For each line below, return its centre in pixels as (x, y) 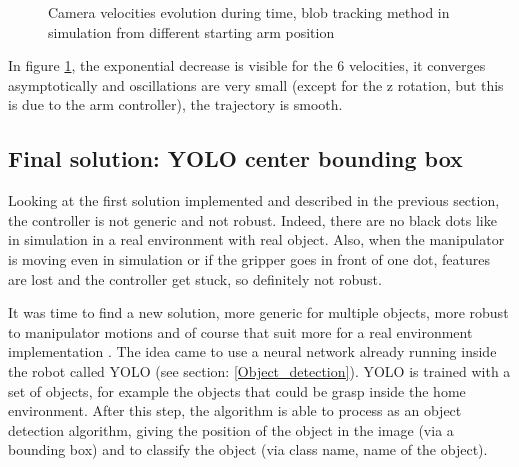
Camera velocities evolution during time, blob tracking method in (249, 12)
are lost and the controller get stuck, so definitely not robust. (195, 278)
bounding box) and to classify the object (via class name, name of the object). (248, 449)
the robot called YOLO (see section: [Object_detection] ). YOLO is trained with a (259, 370)
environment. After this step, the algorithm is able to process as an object (235, 410)
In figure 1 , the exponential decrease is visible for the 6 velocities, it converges (247, 65)
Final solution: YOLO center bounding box (235, 158)
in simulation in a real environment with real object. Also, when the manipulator (256, 239)
